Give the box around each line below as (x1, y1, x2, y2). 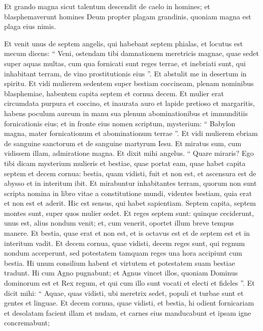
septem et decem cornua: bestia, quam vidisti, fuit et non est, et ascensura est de (4, 168, 256, 178)
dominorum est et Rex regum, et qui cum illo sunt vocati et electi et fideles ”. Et (4, 278, 255, 288)
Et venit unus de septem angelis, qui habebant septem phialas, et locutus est (4, 38, 243, 48)
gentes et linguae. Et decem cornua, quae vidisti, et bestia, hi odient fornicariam (4, 297, 254, 308)
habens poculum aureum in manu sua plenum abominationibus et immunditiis (4, 107, 248, 118)
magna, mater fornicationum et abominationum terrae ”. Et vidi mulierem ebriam (4, 128, 258, 139)
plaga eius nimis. (4, 21, 56, 32)
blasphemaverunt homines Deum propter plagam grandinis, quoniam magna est (4, 11, 251, 21)
